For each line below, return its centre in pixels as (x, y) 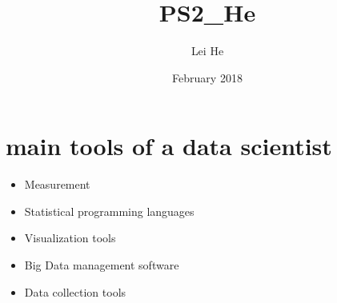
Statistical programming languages (109, 211)
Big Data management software (102, 265)
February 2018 (207, 77)
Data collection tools (75, 291)
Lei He (207, 51)
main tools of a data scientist (169, 146)
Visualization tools (70, 238)
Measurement (57, 184)
